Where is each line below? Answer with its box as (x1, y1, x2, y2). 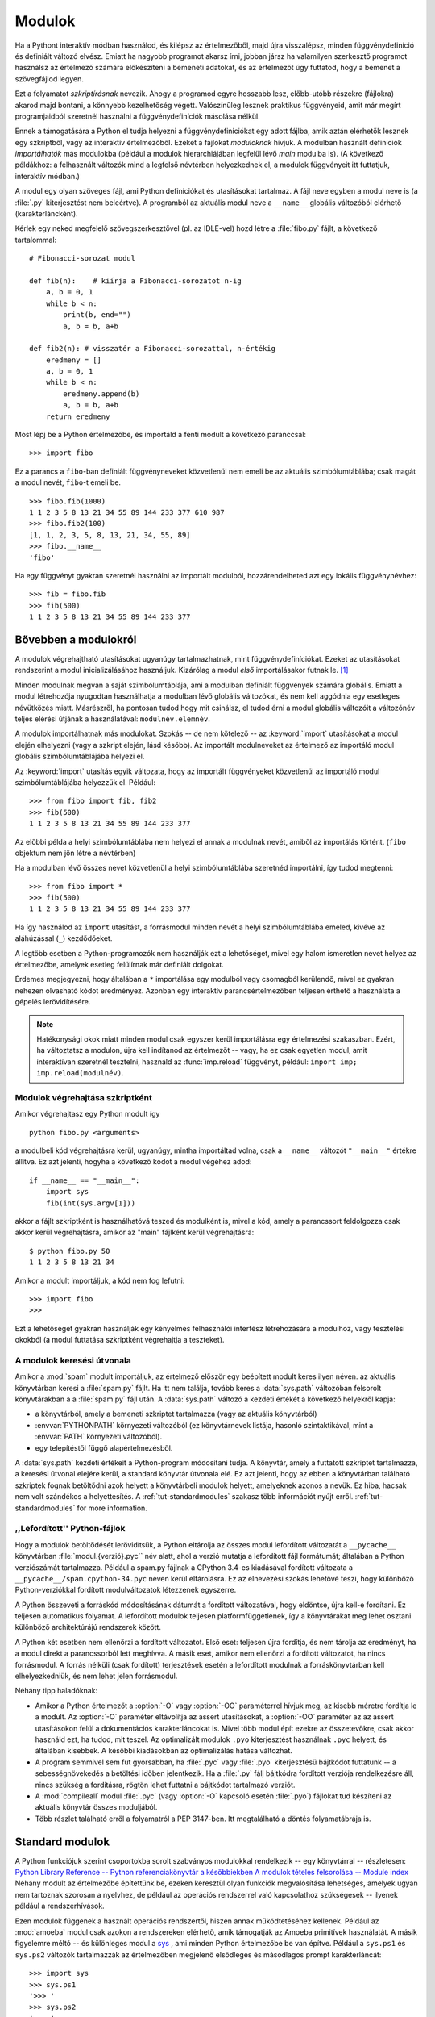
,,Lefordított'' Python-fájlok (14, 1523, 126, 1535)
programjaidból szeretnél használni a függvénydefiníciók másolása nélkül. (14, 111, 261, 121)
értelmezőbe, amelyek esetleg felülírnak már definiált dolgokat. (14, 960, 225, 970)
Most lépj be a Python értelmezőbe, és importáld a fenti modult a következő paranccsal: (14, 430, 306, 440)
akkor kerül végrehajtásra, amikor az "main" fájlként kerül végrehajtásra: (14, 1227, 255, 1238)
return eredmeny (45, 411, 110, 421)
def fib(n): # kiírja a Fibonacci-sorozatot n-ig (29, 276, 242, 286)
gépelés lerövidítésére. (14, 997, 91, 1007)
